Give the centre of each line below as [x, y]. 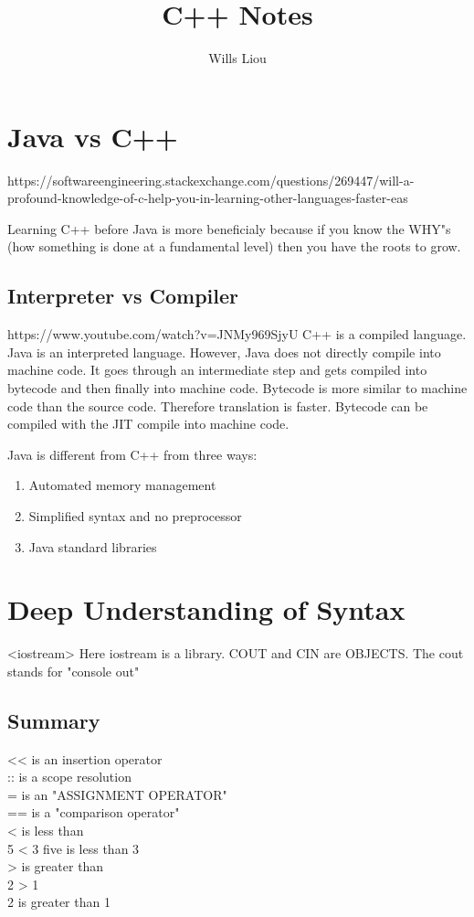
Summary [54, 720]
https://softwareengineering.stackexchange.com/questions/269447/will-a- [211, 180]
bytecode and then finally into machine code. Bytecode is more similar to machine [237, 388]
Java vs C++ [93, 136]
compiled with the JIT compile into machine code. [148, 424]
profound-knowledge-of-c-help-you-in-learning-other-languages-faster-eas [208, 198]
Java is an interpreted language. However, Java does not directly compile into [224, 352]
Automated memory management [122, 485]
